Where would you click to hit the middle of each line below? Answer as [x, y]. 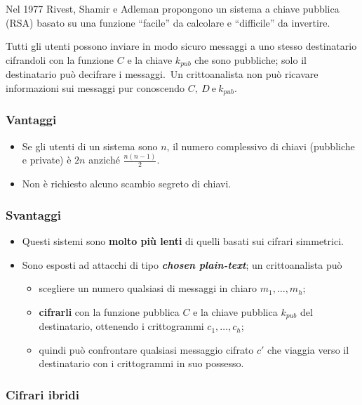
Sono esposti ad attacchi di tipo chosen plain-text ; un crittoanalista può [182, 264]
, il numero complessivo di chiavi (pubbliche [261, 146]
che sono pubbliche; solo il [250, 59]
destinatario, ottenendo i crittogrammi [121, 326]
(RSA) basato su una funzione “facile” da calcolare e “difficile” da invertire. [168, 22]
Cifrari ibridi [43, 394]
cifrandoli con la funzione [60, 59]
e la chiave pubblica [235, 311]
